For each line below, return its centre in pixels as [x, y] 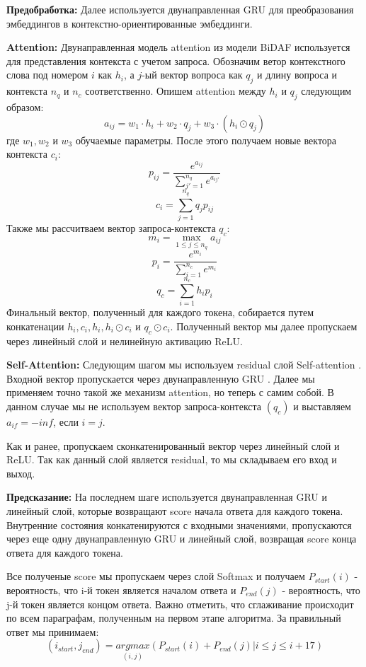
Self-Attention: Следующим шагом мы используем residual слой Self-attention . [184, 365]
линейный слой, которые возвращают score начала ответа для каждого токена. [175, 510]
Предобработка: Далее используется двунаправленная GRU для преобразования [180, 9]
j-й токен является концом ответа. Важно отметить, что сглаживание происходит [180, 604]
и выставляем [322, 406]
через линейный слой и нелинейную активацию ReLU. [125, 341]
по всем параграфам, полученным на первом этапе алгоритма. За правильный [174, 618]
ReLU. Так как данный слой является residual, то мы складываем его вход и [172, 459]
